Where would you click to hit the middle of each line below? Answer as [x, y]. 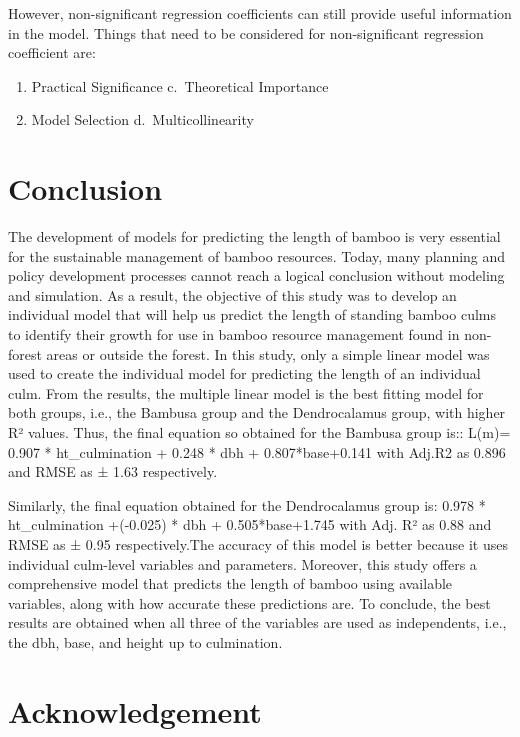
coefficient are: [52, 52]
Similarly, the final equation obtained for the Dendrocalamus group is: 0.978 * [247, 504]
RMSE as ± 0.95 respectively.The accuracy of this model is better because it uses [258, 544]
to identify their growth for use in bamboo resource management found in [234, 334]
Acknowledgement [135, 710]
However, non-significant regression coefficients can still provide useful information [260, 13]
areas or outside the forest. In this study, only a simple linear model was [268, 353]
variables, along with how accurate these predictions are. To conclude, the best [249, 602]
